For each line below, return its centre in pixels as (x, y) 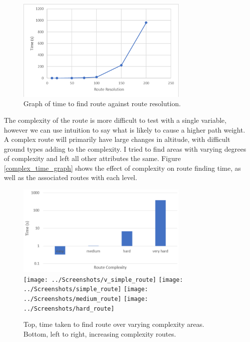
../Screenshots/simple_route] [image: (86, 289)
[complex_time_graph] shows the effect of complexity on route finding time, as (123, 168)
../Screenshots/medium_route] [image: (86, 299)
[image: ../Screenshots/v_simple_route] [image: (103, 280)
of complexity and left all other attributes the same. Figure (93, 158)
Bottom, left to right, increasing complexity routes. (100, 334)
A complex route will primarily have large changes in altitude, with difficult (117, 139)
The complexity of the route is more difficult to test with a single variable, (115, 120)
